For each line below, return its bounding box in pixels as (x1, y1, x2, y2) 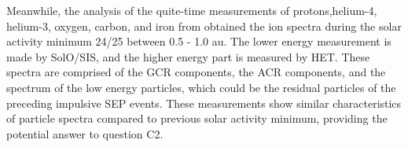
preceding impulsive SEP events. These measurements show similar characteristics (6, 94, 402, 111)
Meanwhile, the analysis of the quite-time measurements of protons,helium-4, (6, 2, 377, 18)
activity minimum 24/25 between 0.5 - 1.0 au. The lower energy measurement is (6, 33, 391, 50)
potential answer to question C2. (6, 125, 164, 141)
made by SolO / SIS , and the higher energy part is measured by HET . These (6, 48, 370, 64)
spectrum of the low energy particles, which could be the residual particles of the (6, 79, 396, 95)
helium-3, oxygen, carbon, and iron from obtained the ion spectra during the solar (6, 17, 402, 34)
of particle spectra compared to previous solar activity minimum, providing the (6, 110, 388, 127)
